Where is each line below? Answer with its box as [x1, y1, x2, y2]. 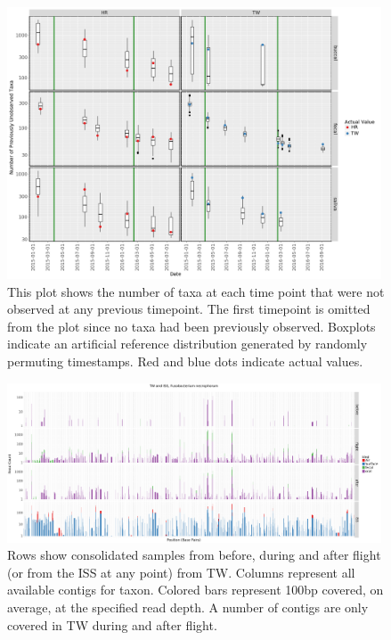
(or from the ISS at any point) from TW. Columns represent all [7, 562, 355, 581]
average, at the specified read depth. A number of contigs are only [7, 598, 369, 617]
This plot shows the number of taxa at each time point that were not [7, 282, 385, 300]
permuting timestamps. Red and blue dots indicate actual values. [7, 351, 363, 370]
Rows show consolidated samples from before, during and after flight [7, 546, 381, 564]
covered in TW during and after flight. [7, 615, 217, 634]
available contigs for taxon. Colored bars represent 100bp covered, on [7, 580, 384, 599]
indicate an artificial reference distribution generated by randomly [7, 334, 368, 353]
